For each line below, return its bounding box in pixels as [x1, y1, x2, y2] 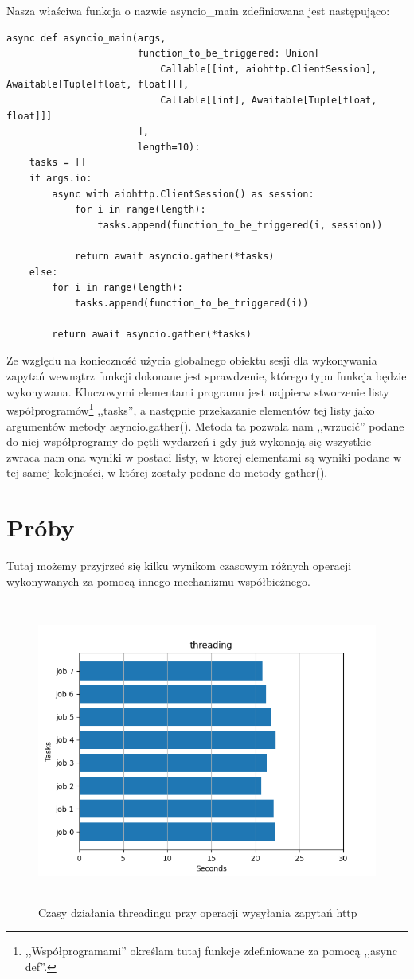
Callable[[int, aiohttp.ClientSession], [160, 63, 377, 75]
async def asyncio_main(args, [6, 32, 166, 44]
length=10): [137, 141, 201, 153]
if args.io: [29, 172, 92, 184]
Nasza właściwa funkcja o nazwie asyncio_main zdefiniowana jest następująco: [6, 2, 390, 18]
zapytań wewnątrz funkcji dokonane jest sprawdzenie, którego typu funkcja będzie [6, 368, 407, 384]
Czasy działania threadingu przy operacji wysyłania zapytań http [38, 903, 357, 920]
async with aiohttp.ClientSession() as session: [52, 188, 314, 200]
